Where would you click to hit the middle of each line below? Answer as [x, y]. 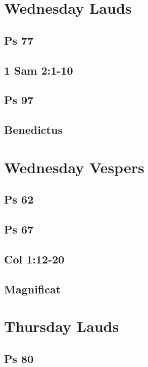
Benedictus [33, 130]
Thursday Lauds [62, 326]
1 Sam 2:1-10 [39, 70]
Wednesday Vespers [74, 167]
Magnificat [33, 289]
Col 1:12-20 [34, 259]
